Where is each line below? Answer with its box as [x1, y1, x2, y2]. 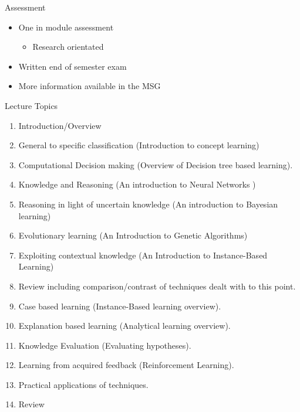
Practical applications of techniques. [18, 378, 149, 390]
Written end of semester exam [18, 60, 127, 72]
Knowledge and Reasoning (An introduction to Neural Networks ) [18, 178, 256, 190]
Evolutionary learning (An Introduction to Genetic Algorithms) [18, 229, 248, 241]
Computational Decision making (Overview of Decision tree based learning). [18, 158, 293, 171]
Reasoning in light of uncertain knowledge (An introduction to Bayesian [18, 198, 278, 210]
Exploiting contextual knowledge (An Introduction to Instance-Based [18, 248, 268, 261]
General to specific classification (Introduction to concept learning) [18, 139, 259, 151]
